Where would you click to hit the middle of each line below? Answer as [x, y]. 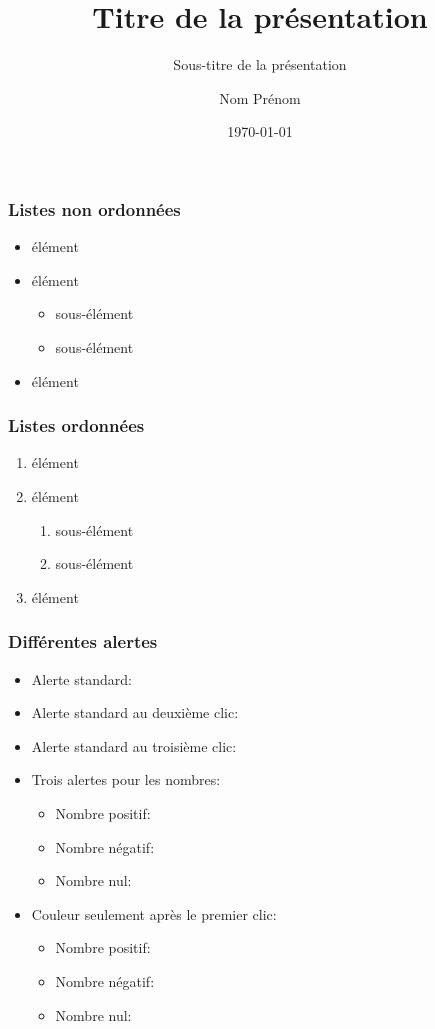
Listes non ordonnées [94, 208]
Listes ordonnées [76, 425]
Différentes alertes [83, 641]
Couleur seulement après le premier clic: [154, 913]
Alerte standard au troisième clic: [134, 745]
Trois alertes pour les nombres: [126, 779]
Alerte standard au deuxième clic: [135, 712]
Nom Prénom [260, 97]
